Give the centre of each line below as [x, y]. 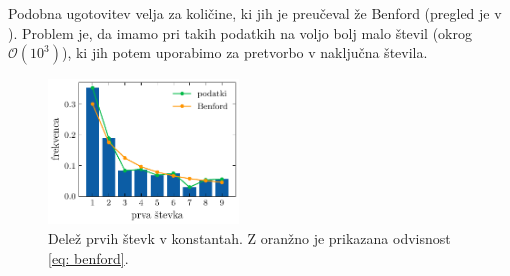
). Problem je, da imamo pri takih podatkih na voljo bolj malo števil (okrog [240, 32]
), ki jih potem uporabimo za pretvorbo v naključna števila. [244, 52]
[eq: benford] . [88, 257]
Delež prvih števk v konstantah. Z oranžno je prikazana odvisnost [249, 238]
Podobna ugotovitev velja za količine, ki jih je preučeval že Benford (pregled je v [255, 13]
